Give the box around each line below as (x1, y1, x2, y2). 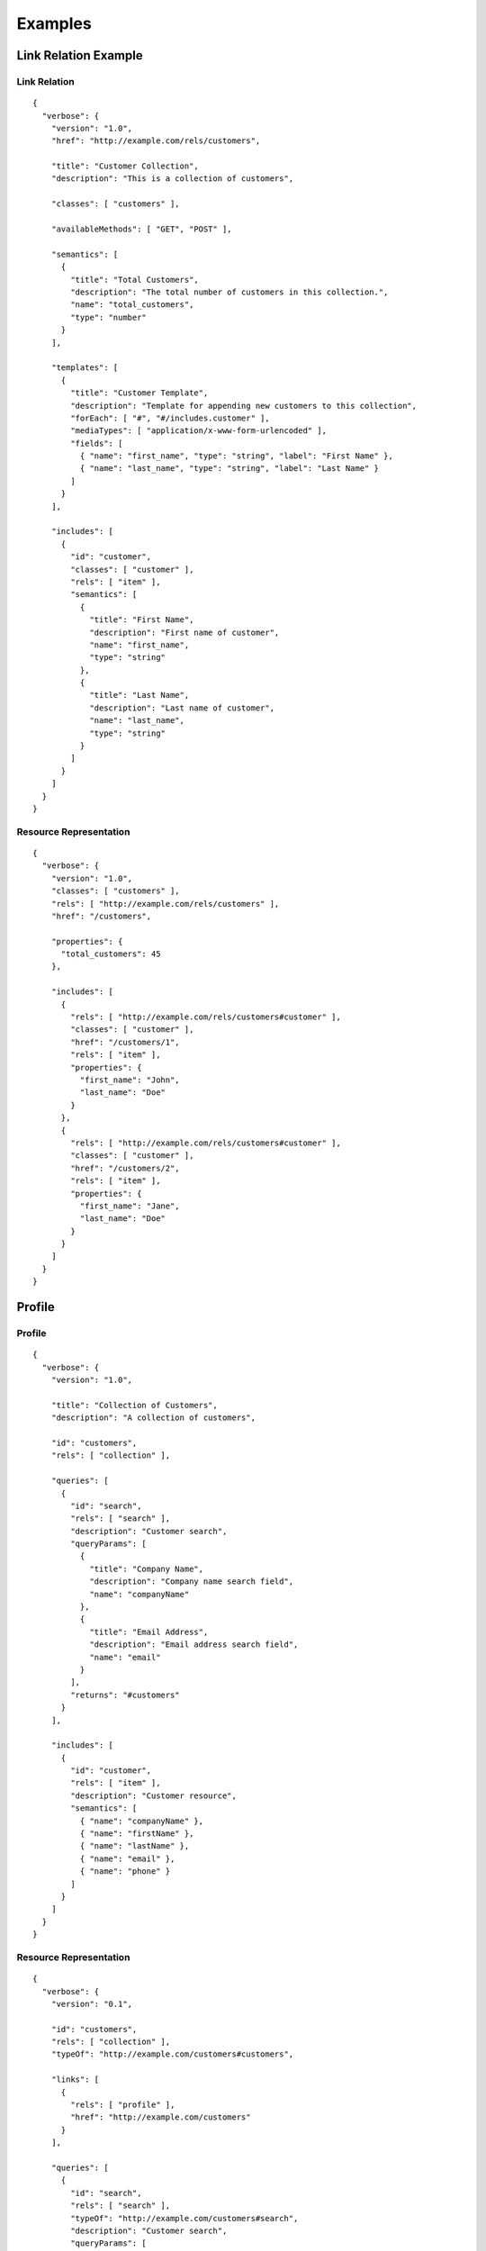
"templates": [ (50, 363, 119, 373)
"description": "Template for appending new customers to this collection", (70, 401, 418, 411)
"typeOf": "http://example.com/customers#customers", (50, 2049, 294, 2059)
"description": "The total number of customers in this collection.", (70, 286, 389, 297)
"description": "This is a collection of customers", (50, 174, 294, 184)
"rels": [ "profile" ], (70, 2100, 175, 2111)
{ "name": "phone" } (79, 1867, 171, 1876)
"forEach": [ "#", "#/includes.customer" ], (70, 412, 270, 423)
